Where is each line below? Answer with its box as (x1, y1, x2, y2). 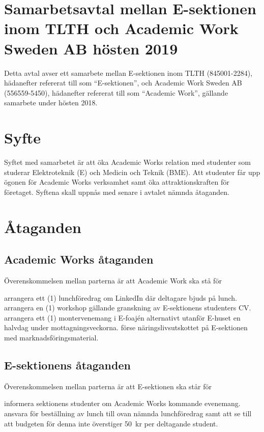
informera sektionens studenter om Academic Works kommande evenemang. (4, 398, 241, 409)
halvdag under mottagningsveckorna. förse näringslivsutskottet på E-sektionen (4, 322, 248, 333)
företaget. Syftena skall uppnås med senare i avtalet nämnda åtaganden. (4, 186, 229, 197)
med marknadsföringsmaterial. (4, 332, 99, 342)
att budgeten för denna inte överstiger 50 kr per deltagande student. (4, 418, 218, 428)
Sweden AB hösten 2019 (4, 38, 178, 59)
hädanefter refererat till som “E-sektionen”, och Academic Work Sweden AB (4, 77, 242, 88)
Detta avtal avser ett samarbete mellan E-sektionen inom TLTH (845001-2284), (4, 67, 253, 78)
